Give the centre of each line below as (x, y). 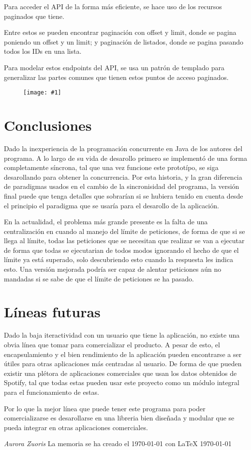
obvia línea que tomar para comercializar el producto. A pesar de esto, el (112, 344)
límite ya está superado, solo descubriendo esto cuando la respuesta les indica (118, 259)
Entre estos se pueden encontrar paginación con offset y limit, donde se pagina (120, 32)
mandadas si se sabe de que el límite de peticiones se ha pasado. (99, 278)
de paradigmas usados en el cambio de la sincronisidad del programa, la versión (122, 186)
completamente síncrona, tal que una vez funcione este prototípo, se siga (111, 167)
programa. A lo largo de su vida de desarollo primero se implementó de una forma (125, 158)
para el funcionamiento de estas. (52, 392)
